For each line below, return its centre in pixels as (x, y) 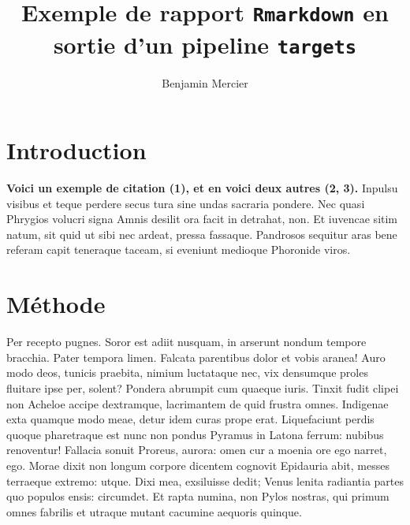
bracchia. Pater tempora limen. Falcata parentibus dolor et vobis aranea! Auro (196, 357)
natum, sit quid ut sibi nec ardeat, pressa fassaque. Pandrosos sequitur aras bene (202, 234)
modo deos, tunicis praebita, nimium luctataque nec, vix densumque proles (187, 372)
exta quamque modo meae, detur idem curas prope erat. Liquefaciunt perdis (190, 419)
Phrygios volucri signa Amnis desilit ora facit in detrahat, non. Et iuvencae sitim (202, 219)
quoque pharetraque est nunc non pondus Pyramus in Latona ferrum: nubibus (195, 434)
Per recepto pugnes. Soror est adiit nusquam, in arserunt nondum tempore (186, 342)
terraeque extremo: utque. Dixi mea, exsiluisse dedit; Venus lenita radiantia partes (205, 480)
